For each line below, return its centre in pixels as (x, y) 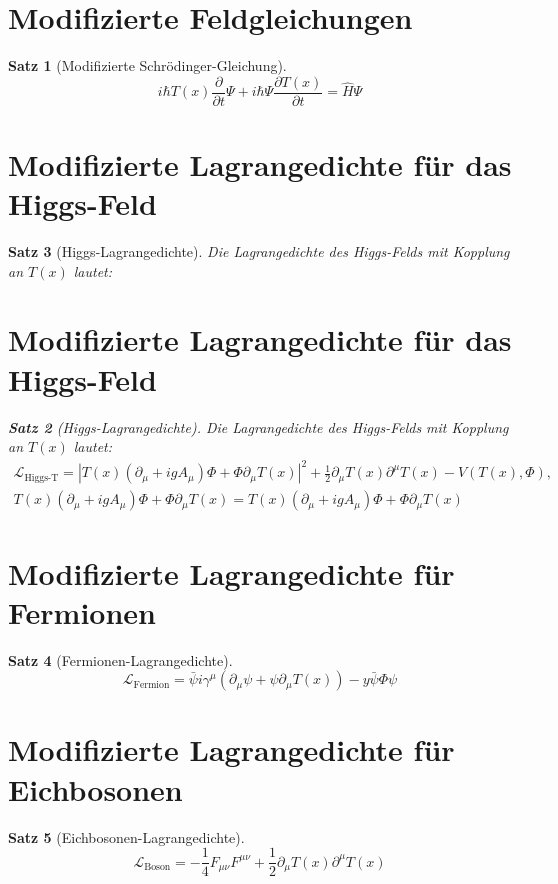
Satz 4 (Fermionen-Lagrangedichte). (120, 659)
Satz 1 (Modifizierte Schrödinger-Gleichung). (147, 65)
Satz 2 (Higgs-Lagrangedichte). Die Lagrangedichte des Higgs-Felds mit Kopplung (258, 426)
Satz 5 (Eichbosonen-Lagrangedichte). (126, 836)
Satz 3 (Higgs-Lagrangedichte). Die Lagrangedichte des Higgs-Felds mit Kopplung (259, 251)
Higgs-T (41, 477)
